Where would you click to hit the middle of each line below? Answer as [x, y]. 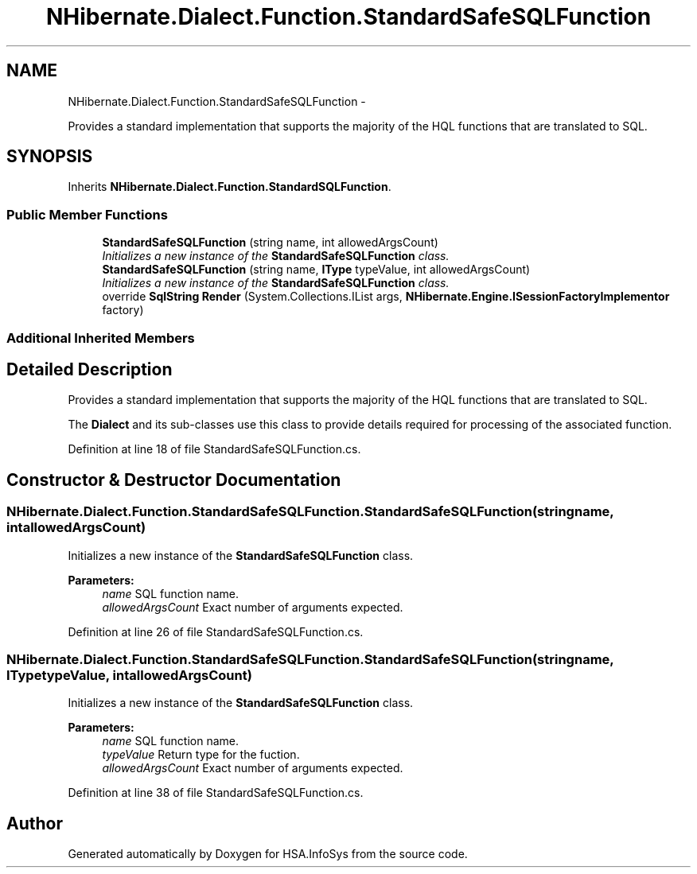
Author [35, 823]
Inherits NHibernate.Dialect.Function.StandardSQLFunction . [230, 187]
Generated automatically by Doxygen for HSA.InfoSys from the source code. [268, 854]
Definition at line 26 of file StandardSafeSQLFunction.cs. [216, 631]
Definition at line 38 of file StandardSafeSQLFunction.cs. [216, 793]
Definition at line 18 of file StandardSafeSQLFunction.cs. [214, 449]
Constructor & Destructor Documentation [174, 480]
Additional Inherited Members [101, 338]
